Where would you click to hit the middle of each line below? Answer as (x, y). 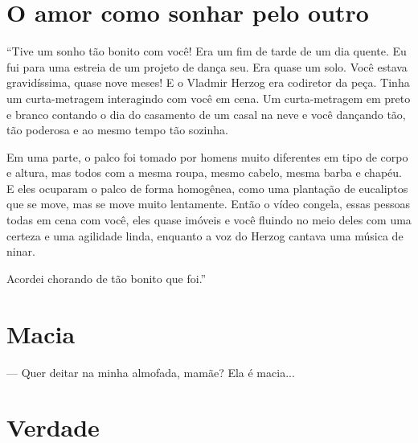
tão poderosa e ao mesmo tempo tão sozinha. (117, 130)
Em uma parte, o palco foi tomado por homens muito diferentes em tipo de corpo (207, 156)
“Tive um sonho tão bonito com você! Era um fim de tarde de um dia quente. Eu (207, 51)
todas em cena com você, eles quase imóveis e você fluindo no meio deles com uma (209, 220)
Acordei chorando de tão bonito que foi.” (107, 278)
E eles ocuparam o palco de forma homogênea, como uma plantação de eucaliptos (207, 188)
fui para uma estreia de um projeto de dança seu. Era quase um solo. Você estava (207, 66)
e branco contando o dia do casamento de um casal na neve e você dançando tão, (206, 114)
